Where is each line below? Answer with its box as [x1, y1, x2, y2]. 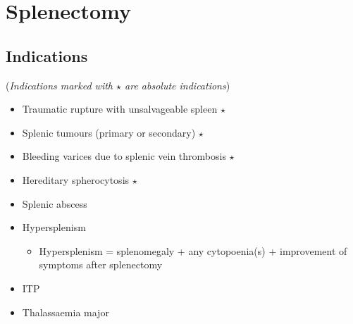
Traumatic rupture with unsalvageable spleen [22, 101, 218, 116]
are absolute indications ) [125, 77, 230, 92]
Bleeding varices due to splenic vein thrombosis [22, 149, 226, 163]
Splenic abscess [22, 196, 87, 211]
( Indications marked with [6, 77, 113, 92]
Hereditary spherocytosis [22, 172, 130, 187]
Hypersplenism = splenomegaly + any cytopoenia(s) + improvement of [39, 243, 347, 258]
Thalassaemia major [22, 304, 109, 319]
